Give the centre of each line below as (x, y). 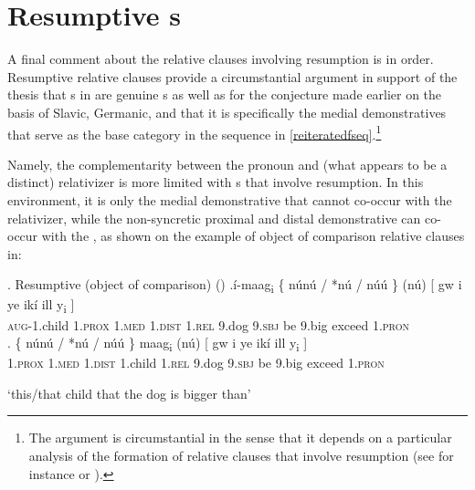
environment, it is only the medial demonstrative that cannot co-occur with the (230, 199)
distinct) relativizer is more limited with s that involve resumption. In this (216, 182)
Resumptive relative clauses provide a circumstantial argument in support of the (232, 76)
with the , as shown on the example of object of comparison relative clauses (253, 236)
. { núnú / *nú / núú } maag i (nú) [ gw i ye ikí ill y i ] (158, 344)
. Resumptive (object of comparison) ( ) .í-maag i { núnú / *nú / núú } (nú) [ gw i (235, 286)
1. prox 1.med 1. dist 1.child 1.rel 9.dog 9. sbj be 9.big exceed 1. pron (196, 363)
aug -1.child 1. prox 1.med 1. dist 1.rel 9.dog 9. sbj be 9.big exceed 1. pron (208, 324)
